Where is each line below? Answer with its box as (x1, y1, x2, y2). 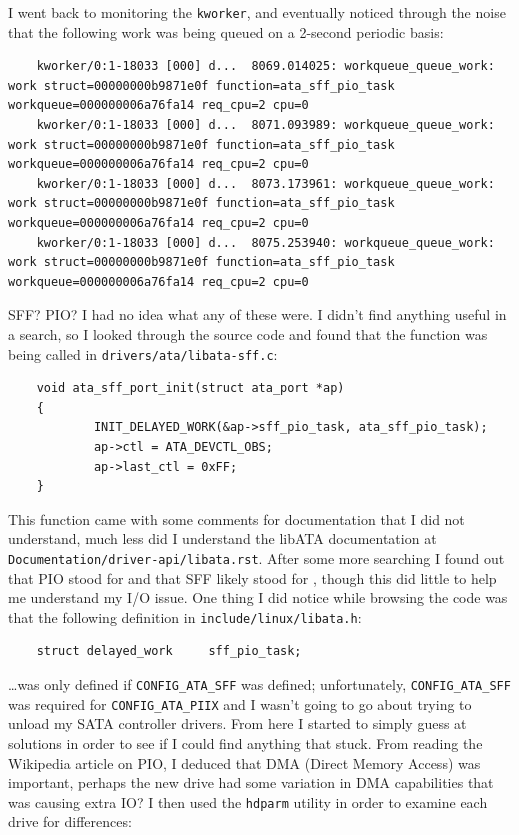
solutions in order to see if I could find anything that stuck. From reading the (8, 732, 483, 753)
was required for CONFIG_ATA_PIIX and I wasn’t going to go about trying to (8, 693, 472, 714)
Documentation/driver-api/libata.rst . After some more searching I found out (8, 547, 505, 568)
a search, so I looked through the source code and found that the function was (8, 323, 488, 344)
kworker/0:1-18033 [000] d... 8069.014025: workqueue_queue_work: (36, 59, 495, 74)
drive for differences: (8, 811, 132, 832)
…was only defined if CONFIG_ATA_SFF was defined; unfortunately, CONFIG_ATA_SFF (8, 674, 511, 695)
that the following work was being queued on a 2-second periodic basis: (8, 21, 444, 42)
